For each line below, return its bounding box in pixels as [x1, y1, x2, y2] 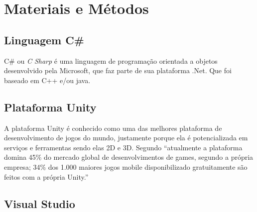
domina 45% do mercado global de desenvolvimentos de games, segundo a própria [4, 152, 254, 162]
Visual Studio [4, 196, 75, 211]
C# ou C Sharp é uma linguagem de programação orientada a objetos [4, 55, 218, 66]
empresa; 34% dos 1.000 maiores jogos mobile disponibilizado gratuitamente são [4, 161, 248, 172]
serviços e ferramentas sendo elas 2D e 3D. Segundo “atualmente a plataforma [4, 142, 243, 152]
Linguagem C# [4, 32, 84, 47]
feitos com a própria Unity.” [4, 171, 89, 182]
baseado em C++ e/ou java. [4, 75, 91, 85]
